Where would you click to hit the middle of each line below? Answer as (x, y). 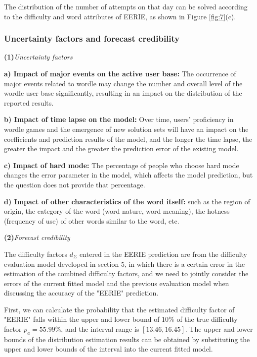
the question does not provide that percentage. (75, 184)
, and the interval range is (100, 329)
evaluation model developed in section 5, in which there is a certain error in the (125, 264)
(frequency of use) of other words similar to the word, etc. (92, 220)
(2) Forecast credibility (37, 237)
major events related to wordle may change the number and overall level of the (123, 83)
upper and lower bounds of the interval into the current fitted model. (108, 349)
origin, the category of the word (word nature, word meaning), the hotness (117, 211)
